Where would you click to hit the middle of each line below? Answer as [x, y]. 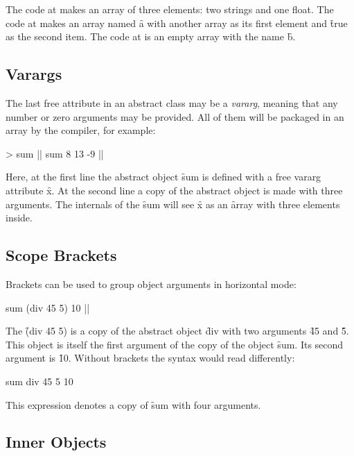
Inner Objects [56, 442]
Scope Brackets [61, 255]
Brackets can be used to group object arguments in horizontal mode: [151, 284]
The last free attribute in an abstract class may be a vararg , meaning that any [172, 102]
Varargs [34, 74]
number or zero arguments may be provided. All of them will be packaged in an [175, 116]
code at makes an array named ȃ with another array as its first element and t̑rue [177, 23]
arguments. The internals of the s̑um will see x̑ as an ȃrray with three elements [173, 204]
